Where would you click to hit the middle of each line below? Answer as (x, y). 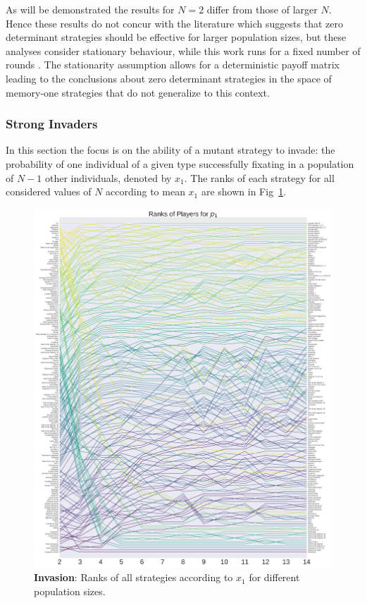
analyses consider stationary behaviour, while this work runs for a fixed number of (183, 50)
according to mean (145, 191)
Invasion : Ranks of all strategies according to (133, 577)
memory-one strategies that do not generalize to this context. (138, 92)
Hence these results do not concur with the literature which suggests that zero (174, 23)
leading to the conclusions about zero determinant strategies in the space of (169, 78)
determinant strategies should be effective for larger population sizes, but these (176, 37)
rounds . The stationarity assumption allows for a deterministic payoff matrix (173, 65)
